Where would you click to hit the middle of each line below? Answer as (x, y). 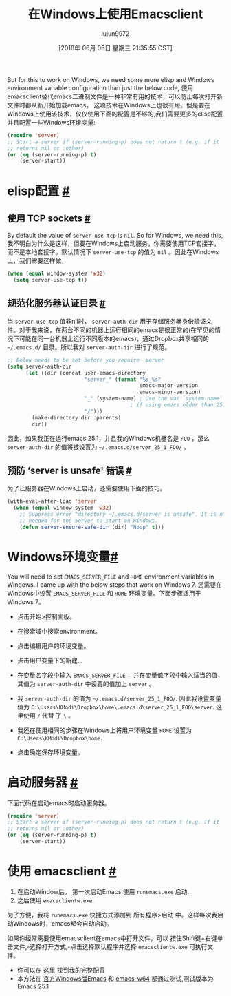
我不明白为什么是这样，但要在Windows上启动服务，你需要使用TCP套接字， (113, 243)
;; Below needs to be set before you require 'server (86, 360)
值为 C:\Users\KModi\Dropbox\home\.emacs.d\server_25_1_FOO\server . (116, 707)
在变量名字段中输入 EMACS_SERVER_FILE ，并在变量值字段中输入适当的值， (120, 675)
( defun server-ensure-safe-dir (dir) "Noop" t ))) (92, 527)
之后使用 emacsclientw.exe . (56, 900)
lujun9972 (115, 33)
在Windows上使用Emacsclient (115, 14)
